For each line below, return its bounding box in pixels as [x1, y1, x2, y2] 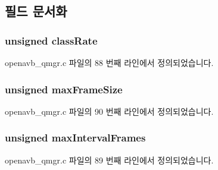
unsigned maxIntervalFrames [5, 130, 146, 145]
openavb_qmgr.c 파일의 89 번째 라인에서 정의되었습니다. [5, 153, 214, 166]
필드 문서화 [5, 2, 67, 20]
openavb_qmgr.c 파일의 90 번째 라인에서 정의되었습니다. [5, 105, 214, 117]
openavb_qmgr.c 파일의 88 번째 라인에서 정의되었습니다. [5, 56, 214, 68]
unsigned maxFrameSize [5, 81, 123, 96]
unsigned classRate [5, 33, 98, 48]
